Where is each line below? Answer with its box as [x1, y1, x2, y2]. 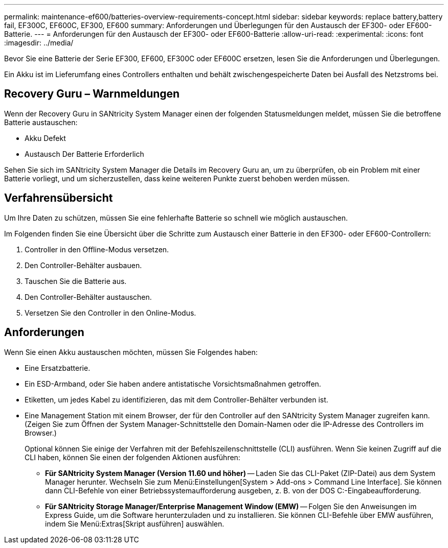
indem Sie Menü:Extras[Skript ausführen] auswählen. [45, 519, 225, 528]
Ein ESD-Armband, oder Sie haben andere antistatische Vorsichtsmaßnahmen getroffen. [25, 379, 321, 388]
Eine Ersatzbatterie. [25, 363, 91, 372]
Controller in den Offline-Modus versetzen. [25, 245, 169, 254]
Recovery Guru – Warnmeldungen [4, 87, 180, 101]
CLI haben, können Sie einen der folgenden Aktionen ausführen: [25, 452, 240, 462]
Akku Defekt [25, 133, 66, 142]
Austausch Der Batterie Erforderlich [25, 149, 144, 158]
